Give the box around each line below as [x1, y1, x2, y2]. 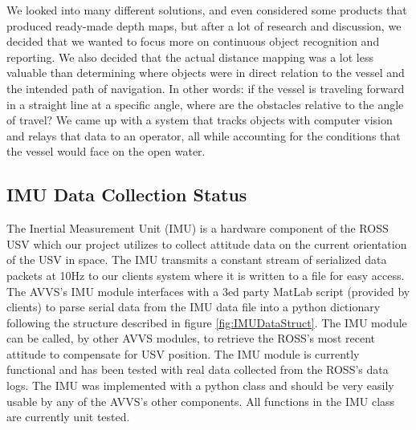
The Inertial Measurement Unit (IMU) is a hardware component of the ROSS [6, 220, 389, 237]
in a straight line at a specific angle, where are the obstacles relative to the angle [6, 95, 404, 112]
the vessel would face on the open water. [6, 143, 206, 160]
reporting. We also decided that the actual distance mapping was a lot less [6, 48, 374, 65]
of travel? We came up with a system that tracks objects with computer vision [6, 112, 393, 128]
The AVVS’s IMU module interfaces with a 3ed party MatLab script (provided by [6, 282, 410, 299]
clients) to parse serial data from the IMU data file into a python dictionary [6, 298, 381, 315]
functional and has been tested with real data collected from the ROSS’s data [6, 361, 389, 378]
